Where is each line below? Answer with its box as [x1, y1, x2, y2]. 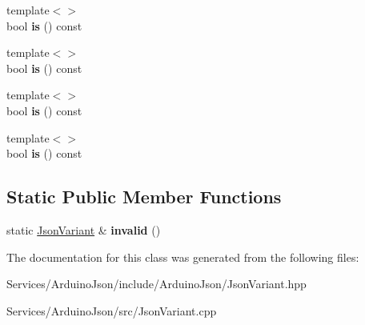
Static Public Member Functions [6, 184, 282, 209]
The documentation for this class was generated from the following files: [6, 248, 359, 265]
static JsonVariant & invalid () [6, 221, 161, 238]
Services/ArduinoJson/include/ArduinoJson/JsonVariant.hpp [6, 275, 307, 292]
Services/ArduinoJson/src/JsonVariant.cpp [6, 302, 217, 319]
